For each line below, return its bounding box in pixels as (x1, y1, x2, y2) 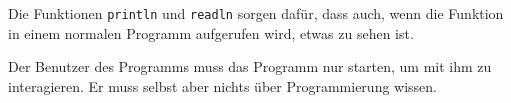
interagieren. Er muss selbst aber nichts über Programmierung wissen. (8, 75, 438, 96)
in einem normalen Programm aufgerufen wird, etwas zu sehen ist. (8, 22, 414, 43)
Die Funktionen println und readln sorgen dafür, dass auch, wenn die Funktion (8, 3, 504, 23)
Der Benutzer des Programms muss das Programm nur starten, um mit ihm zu (8, 56, 492, 77)
